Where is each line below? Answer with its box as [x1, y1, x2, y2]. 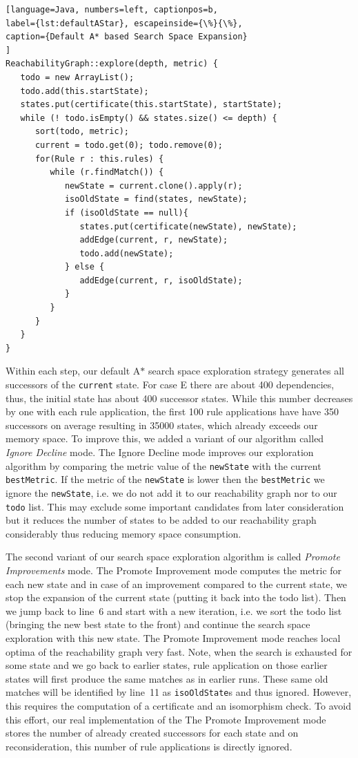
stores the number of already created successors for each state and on [6, 726, 299, 740]
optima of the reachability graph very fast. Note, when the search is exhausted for [6, 644, 352, 658]
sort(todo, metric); [34, 126, 129, 137]
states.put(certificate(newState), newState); [79, 221, 297, 231]
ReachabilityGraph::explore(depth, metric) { [6, 59, 218, 69]
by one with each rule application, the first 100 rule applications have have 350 [6, 404, 339, 419]
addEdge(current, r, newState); [79, 235, 228, 245]
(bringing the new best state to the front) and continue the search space [6, 617, 310, 632]
